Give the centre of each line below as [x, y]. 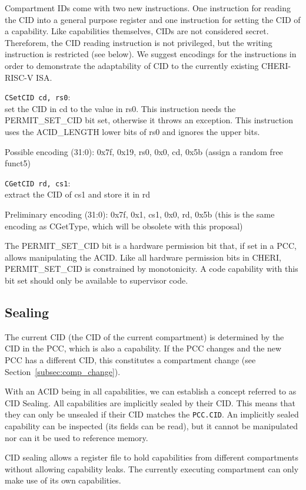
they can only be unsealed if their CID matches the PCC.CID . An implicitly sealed [152, 414]
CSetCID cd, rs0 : [38, 97]
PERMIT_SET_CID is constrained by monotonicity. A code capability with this [152, 269]
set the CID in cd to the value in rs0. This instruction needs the [120, 108]
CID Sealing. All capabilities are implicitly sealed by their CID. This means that [150, 402]
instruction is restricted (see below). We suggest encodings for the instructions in [151, 54]
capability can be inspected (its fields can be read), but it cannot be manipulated [152, 426]
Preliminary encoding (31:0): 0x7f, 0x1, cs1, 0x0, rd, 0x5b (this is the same [140, 214]
